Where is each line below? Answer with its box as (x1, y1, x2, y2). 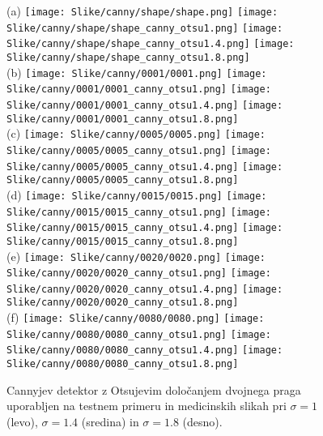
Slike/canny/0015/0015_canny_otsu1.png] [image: (6, 206, 271, 218)
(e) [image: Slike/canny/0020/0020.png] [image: (6, 247, 266, 264)
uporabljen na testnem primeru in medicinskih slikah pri (6, 397, 287, 414)
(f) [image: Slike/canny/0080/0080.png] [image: (6, 309, 265, 326)
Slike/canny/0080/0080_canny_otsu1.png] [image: (6, 328, 271, 340)
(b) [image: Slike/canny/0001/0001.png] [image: (6, 63, 267, 80)
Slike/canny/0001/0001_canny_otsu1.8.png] (6, 113, 239, 125)
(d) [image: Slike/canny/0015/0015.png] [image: (6, 186, 267, 203)
